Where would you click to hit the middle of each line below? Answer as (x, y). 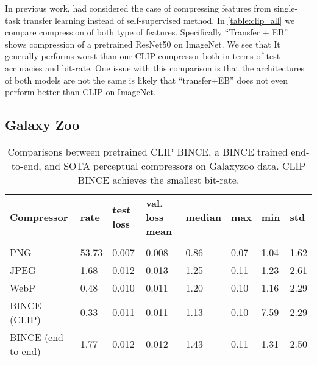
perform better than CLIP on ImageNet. (80, 92)
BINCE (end (37, 337)
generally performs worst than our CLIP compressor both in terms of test (143, 56)
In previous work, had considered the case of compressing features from (138, 8)
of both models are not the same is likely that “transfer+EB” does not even (147, 80)
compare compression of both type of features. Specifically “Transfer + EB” (147, 32)
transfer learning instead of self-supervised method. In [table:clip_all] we (159, 20)
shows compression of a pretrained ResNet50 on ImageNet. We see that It (143, 44)
